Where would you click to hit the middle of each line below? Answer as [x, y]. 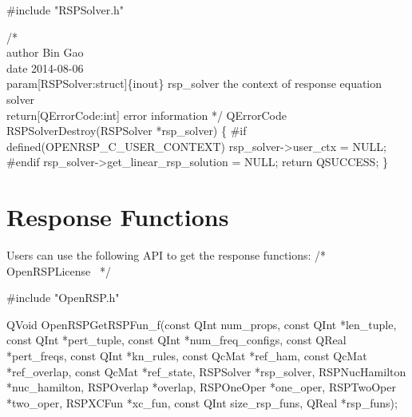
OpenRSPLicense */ [59, 270]
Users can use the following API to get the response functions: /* [166, 255]
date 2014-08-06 [45, 68]
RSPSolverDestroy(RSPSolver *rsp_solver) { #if [127, 131]
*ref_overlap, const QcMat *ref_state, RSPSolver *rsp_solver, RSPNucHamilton [206, 371]
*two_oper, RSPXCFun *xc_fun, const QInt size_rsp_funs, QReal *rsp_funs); [202, 402]
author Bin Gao [45, 52]
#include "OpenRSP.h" [63, 298]
